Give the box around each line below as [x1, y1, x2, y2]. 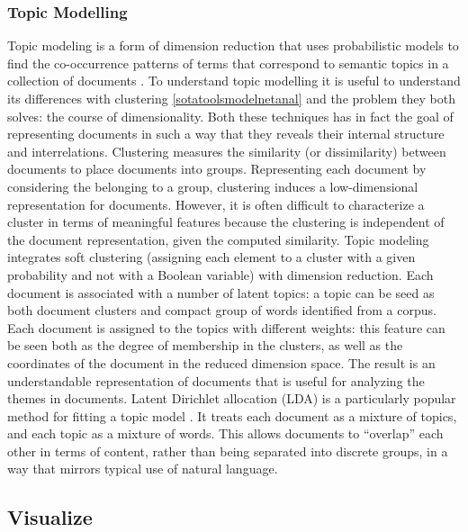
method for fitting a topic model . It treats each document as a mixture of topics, [7, 406, 457, 425]
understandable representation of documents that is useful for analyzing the [7, 371, 425, 390]
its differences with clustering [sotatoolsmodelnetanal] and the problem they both [7, 89, 455, 107]
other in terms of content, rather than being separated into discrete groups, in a [7, 441, 448, 460]
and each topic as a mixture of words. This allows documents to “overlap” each [7, 424, 444, 443]
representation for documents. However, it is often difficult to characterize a [7, 194, 425, 213]
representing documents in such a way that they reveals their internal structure [7, 124, 445, 143]
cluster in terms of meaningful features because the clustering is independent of [7, 212, 445, 231]
